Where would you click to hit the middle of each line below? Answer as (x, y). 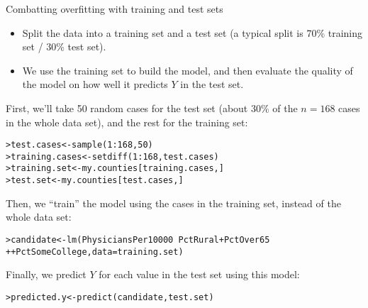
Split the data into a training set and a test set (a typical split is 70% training (193, 32)
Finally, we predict (46, 274)
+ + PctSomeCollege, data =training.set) (95, 252)
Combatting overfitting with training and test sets (115, 9)
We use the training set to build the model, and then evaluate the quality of (188, 70)
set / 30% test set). (64, 46)
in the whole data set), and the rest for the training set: (127, 122)
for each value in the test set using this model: (199, 274)
